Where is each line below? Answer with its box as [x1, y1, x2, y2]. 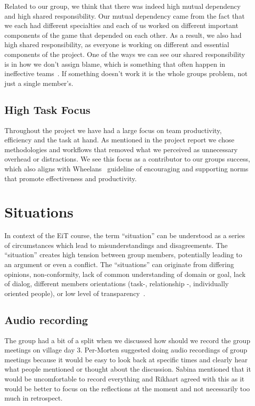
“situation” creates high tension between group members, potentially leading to [4, 249, 242, 260]
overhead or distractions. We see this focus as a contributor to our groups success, [4, 154, 250, 164]
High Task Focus [4, 102, 91, 117]
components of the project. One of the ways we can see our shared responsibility [4, 49, 245, 59]
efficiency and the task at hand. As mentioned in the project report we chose [4, 135, 234, 145]
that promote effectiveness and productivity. [4, 173, 137, 183]
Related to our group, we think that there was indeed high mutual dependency [4, 1, 241, 11]
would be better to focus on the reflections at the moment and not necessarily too [4, 383, 250, 393]
